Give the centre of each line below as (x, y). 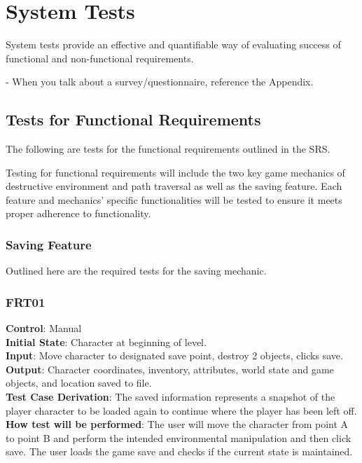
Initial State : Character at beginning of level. (106, 341)
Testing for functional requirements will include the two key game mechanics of (175, 172)
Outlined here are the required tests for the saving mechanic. (136, 271)
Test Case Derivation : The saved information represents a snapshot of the (170, 397)
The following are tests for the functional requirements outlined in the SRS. (168, 149)
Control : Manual (44, 328)
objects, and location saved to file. (79, 383)
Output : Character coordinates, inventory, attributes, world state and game (170, 369)
